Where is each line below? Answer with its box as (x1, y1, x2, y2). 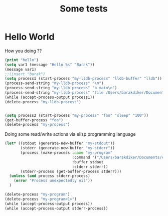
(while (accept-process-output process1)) (5, 95, 95, 100)
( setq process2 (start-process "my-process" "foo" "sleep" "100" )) (5, 113, 149, 118)
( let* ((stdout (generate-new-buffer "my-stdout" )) (5, 141, 115, 146)
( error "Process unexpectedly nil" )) (14, 178, 93, 183)
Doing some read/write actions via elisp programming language (5, 131, 136, 137)
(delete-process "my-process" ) (5, 122, 70, 127)
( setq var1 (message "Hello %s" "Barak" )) (5, 62, 95, 67)
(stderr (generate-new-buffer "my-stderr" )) (20, 146, 115, 151)
